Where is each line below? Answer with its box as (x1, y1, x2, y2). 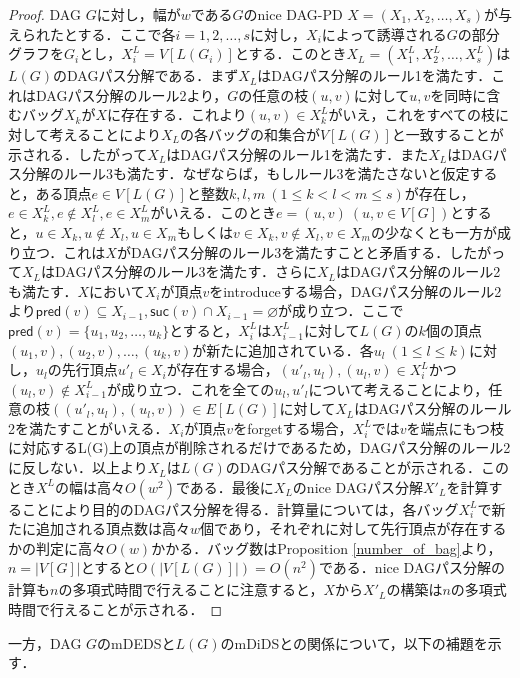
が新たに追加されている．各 (192, 339, 374, 360)
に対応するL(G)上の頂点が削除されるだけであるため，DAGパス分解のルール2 (8, 437, 511, 458)
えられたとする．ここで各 (8, 23, 176, 44)
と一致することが (391, 123, 504, 144)
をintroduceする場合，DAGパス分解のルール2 (209, 280, 502, 301)
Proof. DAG (8, 4, 81, 24)
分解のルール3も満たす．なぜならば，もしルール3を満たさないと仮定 (21, 163, 470, 184)
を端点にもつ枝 (406, 417, 504, 438)
